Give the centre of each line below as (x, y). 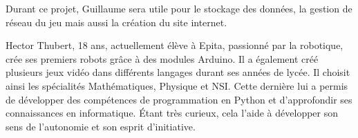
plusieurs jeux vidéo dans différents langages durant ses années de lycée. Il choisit (178, 72)
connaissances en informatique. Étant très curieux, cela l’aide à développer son (172, 113)
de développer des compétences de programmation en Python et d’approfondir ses (179, 99)
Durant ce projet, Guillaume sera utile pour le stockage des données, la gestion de (179, 8)
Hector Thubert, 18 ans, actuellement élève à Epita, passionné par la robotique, (175, 45)
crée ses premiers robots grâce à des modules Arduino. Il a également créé (162, 58)
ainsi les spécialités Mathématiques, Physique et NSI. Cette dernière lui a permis (177, 85)
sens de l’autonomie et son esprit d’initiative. (101, 126)
